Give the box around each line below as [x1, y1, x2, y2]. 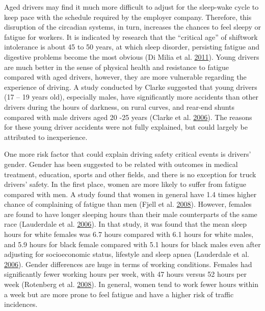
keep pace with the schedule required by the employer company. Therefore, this [4, 11, 252, 22]
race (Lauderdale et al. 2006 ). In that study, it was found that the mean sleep [4, 219, 247, 229]
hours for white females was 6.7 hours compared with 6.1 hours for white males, [4, 229, 254, 240]
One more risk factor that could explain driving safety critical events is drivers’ [4, 149, 251, 159]
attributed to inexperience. [4, 131, 88, 142]
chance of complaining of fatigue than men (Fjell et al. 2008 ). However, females [4, 199, 252, 209]
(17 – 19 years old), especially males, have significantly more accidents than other [4, 91, 259, 102]
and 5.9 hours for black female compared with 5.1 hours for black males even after [4, 238, 261, 249]
